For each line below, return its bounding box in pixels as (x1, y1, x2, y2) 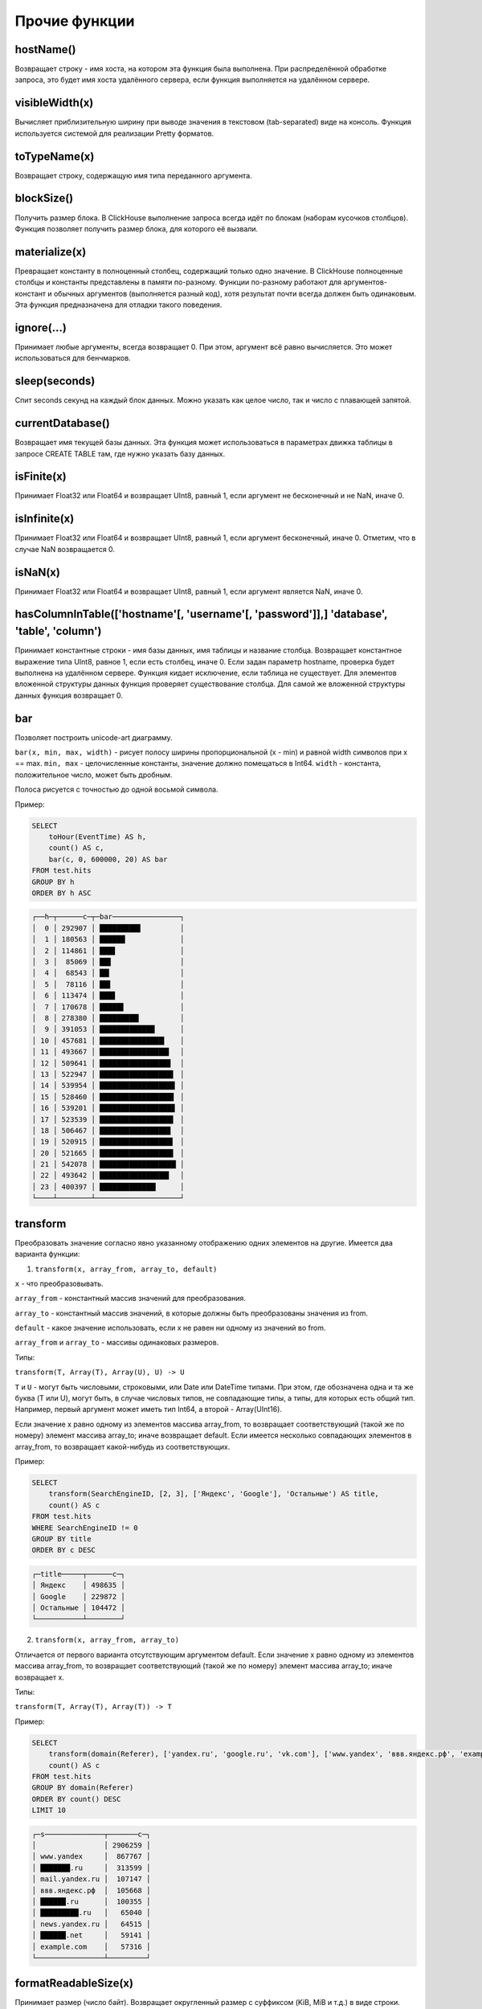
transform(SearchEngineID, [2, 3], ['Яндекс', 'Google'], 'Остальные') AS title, (48, 1489, 379, 1499)
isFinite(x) (14, 470, 67, 484)
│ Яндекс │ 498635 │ (31, 1581, 126, 1590)
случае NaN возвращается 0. (14, 544, 116, 554)
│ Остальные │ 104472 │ (31, 1603, 126, 1613)
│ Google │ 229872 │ (31, 1592, 126, 1601)
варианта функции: (14, 1250, 80, 1259)
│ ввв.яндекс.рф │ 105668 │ (31, 1885, 151, 1895)
